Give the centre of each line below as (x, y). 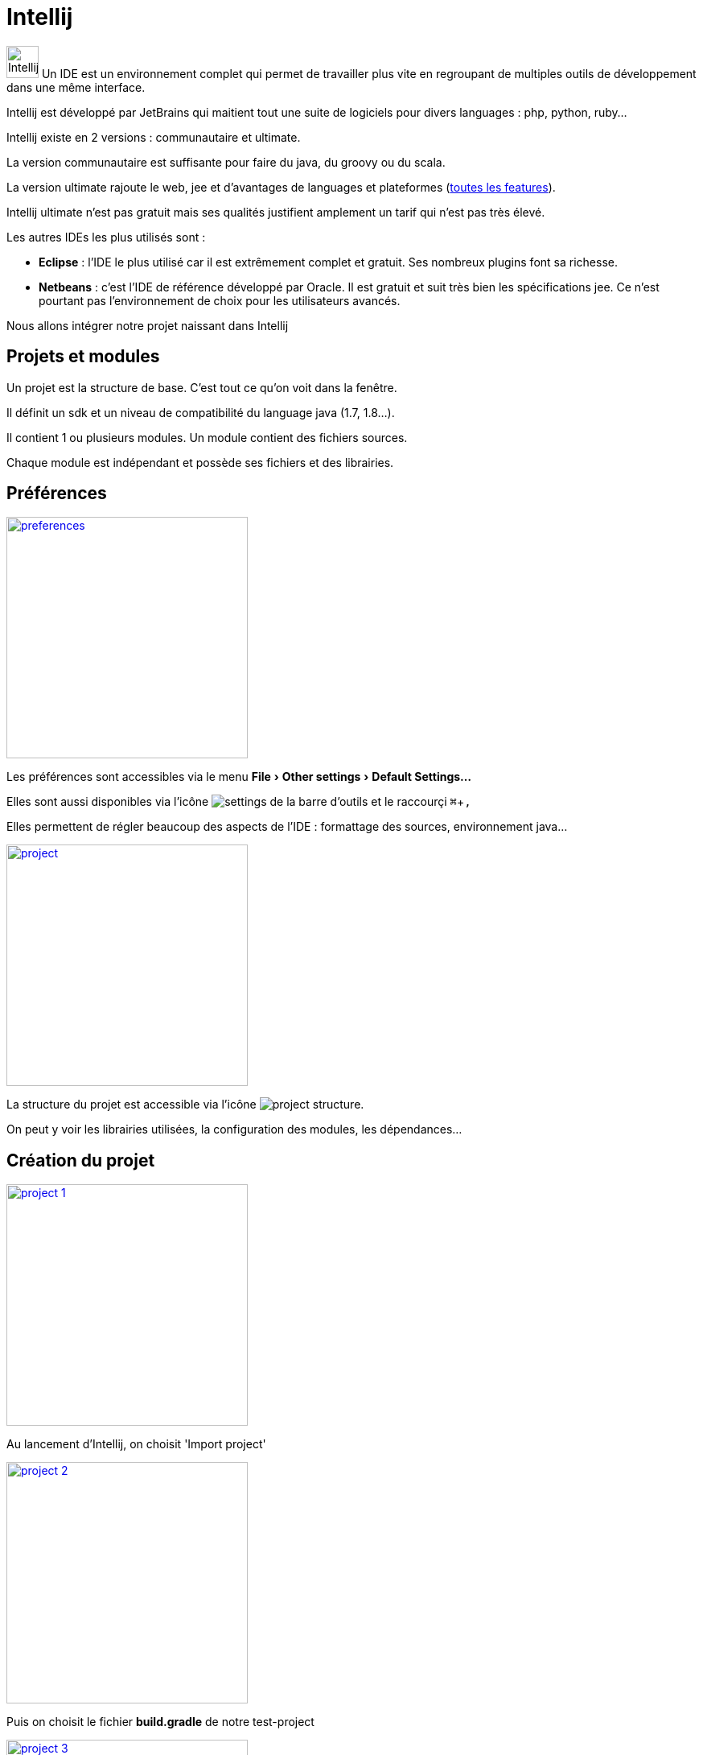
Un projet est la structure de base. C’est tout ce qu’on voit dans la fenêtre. (202, 387)
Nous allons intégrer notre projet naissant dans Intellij (148, 325)
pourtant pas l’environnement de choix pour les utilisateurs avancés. (220, 300)
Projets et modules (83, 357)
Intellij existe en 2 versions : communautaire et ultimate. (154, 137)
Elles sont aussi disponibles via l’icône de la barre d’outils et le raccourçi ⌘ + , (239, 802)
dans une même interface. (76, 87)
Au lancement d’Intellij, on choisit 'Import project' (136, 1444)
